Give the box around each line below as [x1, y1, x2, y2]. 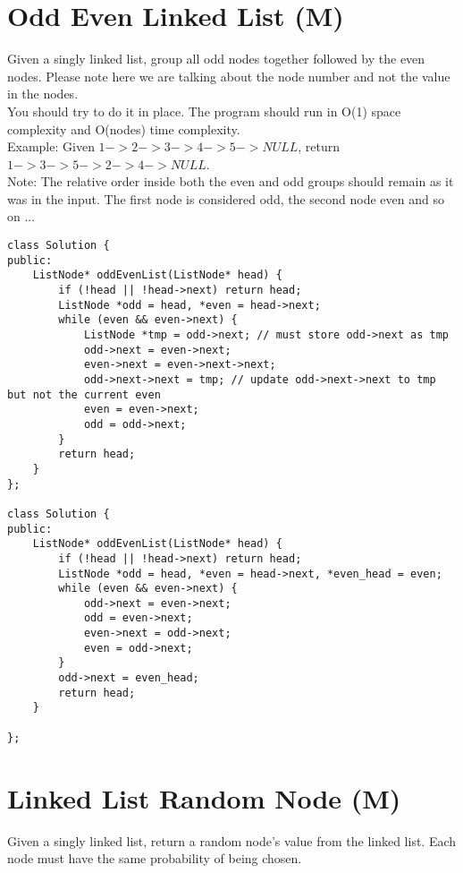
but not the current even [7, 388, 161, 401]
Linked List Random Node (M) [7, 779, 401, 816]
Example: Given [7, 137, 95, 156]
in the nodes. [7, 84, 79, 103]
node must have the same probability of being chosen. [7, 849, 302, 868]
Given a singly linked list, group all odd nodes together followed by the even [7, 49, 425, 68]
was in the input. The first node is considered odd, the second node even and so [7, 189, 444, 208]
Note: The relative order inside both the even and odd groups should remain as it [7, 172, 454, 191]
